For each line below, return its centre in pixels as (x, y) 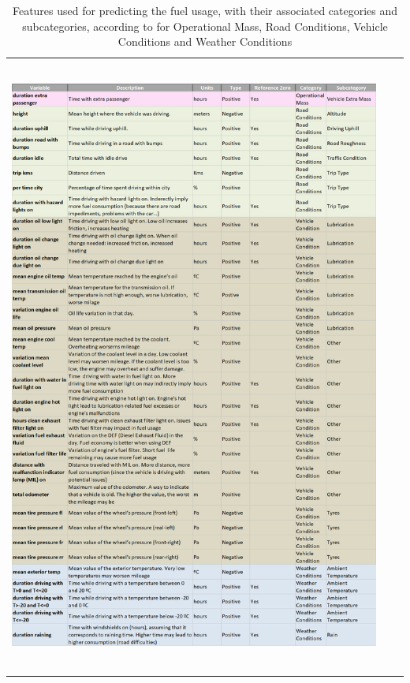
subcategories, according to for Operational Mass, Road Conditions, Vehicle (205, 26)
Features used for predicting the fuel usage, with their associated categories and (205, 10)
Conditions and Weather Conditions (205, 41)
